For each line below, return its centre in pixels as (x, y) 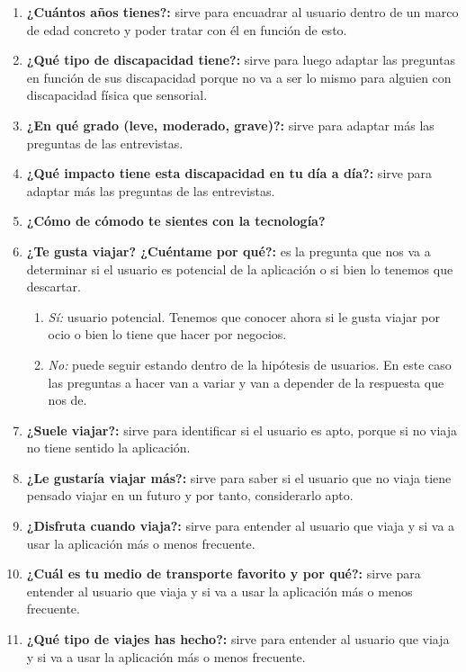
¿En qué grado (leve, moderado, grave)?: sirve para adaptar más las (230, 125)
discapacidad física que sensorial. (117, 95)
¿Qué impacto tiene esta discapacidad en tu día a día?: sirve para (229, 173)
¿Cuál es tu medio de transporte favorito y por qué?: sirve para (224, 573)
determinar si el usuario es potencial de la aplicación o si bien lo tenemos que (240, 269)
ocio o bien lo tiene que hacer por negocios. (167, 334)
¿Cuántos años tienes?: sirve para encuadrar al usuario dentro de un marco (242, 12)
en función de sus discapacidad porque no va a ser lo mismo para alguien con (239, 77)
